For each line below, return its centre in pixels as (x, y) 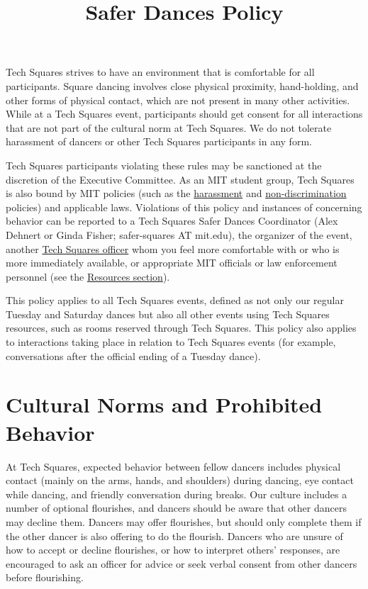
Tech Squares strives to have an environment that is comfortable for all (160, 72)
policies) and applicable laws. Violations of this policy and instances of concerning (184, 207)
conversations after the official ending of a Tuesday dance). (133, 355)
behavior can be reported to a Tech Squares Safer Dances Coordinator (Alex (172, 221)
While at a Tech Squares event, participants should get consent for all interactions (184, 114)
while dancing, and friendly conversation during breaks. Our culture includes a (177, 494)
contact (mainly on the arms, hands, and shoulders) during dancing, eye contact (180, 480)
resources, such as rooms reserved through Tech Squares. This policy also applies (181, 328)
